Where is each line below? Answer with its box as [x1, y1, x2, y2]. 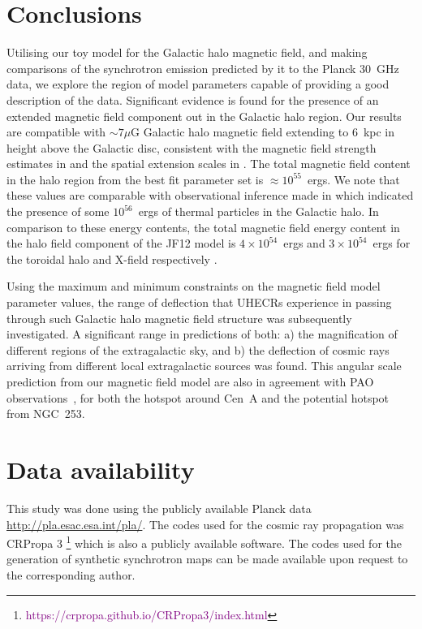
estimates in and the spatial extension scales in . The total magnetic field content [6, 155, 411, 172]
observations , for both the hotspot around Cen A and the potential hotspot [6, 389, 390, 406]
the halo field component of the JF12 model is [6, 235, 236, 252]
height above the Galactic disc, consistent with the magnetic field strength [6, 139, 377, 156]
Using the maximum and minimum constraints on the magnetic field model [6, 278, 381, 295]
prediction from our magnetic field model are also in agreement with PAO [6, 373, 374, 390]
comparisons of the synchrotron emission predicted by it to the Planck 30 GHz [6, 59, 399, 76]
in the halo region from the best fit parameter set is [6, 170, 264, 187]
